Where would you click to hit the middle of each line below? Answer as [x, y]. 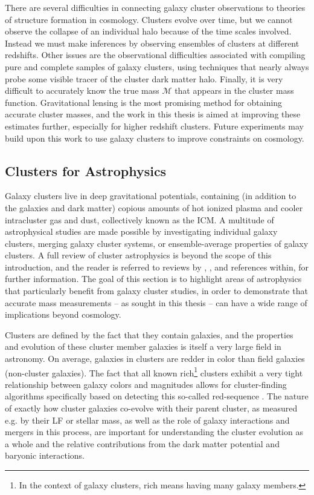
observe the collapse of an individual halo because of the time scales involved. [148, 31]
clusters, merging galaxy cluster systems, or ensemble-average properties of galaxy [157, 243]
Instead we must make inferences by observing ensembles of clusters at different [152, 43]
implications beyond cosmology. [63, 314]
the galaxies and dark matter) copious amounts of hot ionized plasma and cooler [154, 207]
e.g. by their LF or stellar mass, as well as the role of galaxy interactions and [147, 420]
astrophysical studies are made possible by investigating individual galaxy [141, 231]
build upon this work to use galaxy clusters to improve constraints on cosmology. [155, 138]
